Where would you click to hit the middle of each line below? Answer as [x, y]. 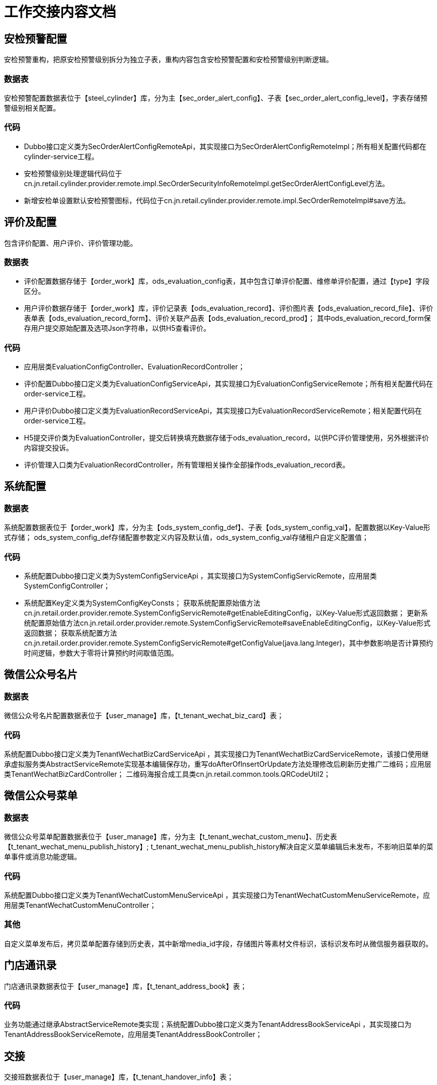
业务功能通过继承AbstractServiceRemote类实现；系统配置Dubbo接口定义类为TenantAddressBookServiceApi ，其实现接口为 [208, 1024]
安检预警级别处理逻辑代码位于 [73, 173]
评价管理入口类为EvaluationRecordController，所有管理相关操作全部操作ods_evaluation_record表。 [187, 465]
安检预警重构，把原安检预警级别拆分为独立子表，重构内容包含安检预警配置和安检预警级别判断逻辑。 [168, 60]
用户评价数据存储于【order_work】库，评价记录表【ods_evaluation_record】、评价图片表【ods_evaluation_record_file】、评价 [229, 308]
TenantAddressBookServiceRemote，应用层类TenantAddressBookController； [133, 1034]
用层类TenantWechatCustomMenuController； [80, 905]
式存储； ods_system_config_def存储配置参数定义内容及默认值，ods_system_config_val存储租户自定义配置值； [186, 537]
